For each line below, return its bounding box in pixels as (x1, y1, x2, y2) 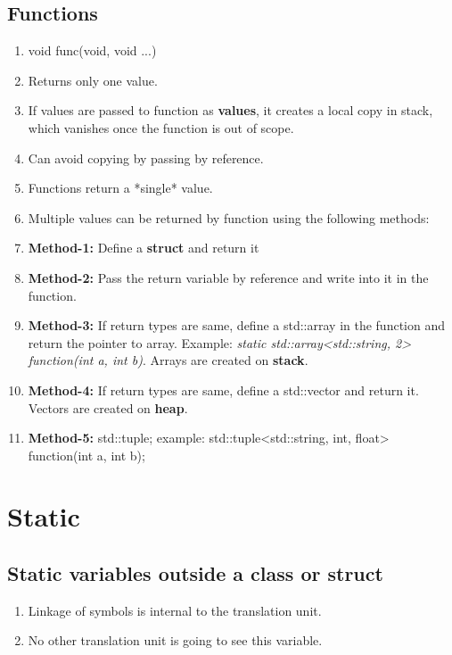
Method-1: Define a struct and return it (28, 238, 259, 257)
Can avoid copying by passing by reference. (28, 148, 264, 167)
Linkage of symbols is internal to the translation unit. (28, 601, 322, 619)
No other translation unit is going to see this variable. (28, 631, 323, 650)
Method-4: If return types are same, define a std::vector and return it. (28, 380, 419, 399)
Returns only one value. (28, 70, 158, 89)
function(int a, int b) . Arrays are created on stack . (28, 351, 308, 369)
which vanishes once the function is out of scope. (28, 118, 294, 137)
